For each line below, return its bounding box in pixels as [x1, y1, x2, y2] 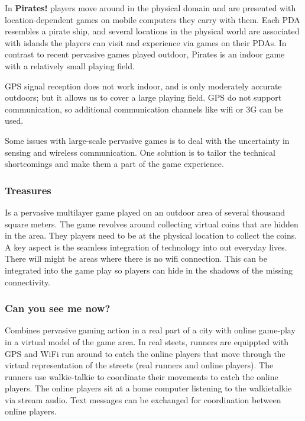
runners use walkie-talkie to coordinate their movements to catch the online [5, 370, 278, 383]
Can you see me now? [5, 301, 111, 316]
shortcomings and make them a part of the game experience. [5, 158, 224, 170]
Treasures [5, 182, 51, 197]
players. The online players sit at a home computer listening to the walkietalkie [5, 382, 292, 394]
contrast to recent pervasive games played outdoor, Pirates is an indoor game [5, 48, 285, 60]
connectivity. [5, 275, 51, 288]
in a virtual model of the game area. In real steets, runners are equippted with [5, 335, 288, 348]
